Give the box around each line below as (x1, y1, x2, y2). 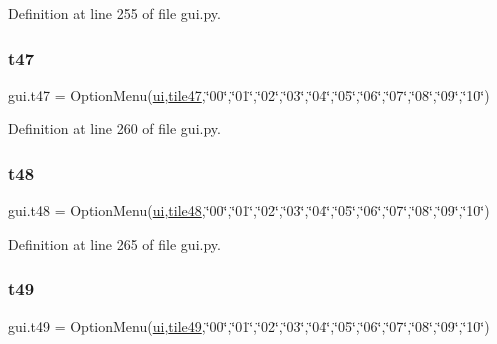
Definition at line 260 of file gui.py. (8, 118, 221, 139)
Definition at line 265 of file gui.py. (8, 233, 221, 254)
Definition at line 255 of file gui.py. (8, 3, 221, 23)
